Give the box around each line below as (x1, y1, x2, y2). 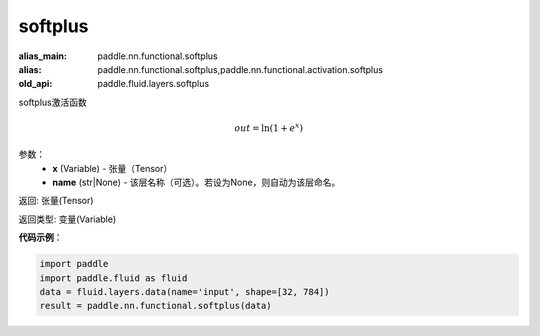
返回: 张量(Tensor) (18, 195, 94, 207)
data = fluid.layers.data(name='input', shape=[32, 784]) (39, 286, 330, 298)
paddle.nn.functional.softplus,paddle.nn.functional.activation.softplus (97, 63, 384, 75)
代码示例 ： (18, 231, 63, 244)
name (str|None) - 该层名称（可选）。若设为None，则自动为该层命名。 (52, 176, 341, 189)
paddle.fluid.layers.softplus (97, 78, 210, 90)
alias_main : (18, 50, 67, 62)
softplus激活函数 (18, 96, 87, 108)
